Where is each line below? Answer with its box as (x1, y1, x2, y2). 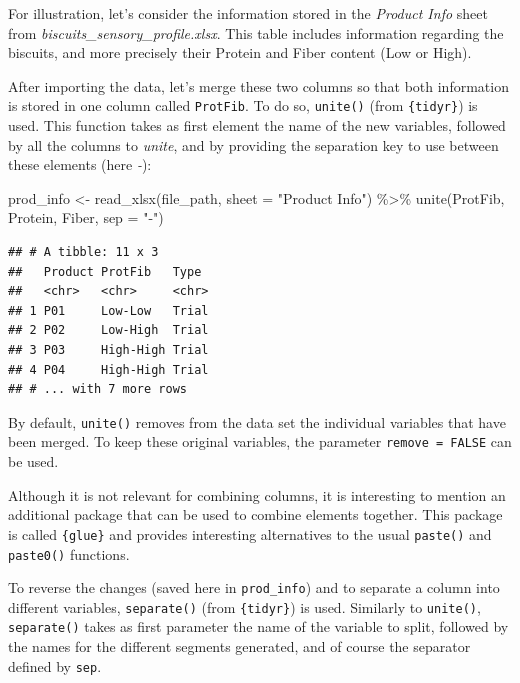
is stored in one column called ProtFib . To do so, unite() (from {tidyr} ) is (8, 95, 478, 116)
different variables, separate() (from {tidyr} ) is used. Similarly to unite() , (8, 596, 481, 617)
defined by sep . (8, 655, 102, 676)
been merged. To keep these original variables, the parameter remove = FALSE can (8, 431, 512, 452)
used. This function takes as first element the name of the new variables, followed (8, 115, 506, 136)
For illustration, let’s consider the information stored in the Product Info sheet (8, 3, 488, 23)
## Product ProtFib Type (8, 264, 202, 279)
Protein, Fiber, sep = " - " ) (8, 207, 164, 228)
